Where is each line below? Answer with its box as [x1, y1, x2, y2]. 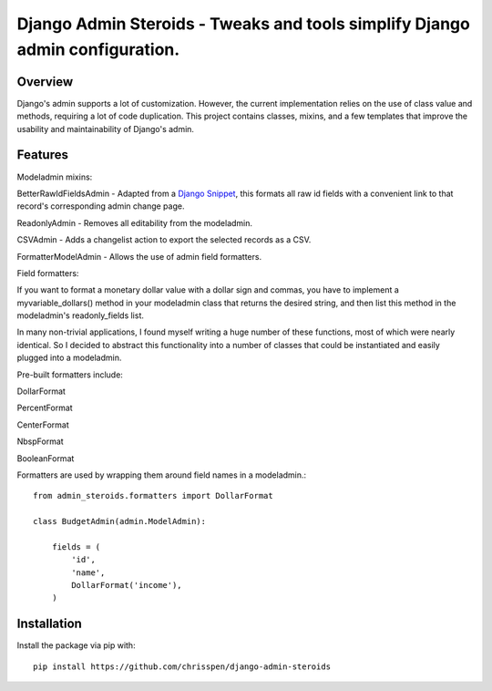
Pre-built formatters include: [16, 369, 123, 380]
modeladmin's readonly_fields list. [16, 310, 145, 321]
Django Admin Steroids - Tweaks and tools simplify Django [16, 14, 471, 34]
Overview [16, 74, 74, 89]
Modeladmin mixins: [16, 171, 93, 182]
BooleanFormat [16, 452, 75, 464]
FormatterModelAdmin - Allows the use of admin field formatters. [16, 251, 262, 262]
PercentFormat [16, 402, 73, 414]
